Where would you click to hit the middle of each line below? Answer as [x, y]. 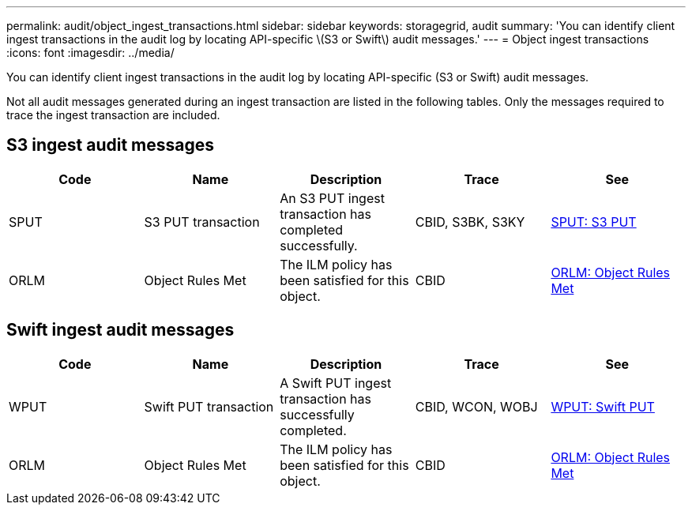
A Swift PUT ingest [336, 383]
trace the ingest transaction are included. [113, 115]
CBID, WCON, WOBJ [476, 406]
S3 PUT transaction [202, 222]
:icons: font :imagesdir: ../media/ [90, 53]
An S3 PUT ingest [332, 198]
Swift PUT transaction [209, 406]
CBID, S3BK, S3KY [470, 222]
